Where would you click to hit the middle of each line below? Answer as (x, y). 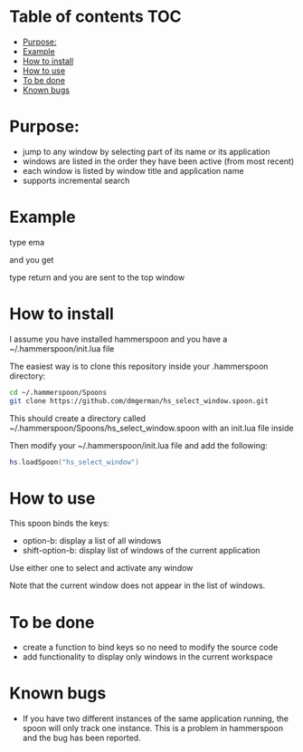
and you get (32, 259)
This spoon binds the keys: (60, 524)
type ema (27, 242)
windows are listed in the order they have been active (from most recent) (158, 161)
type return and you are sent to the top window (97, 277)
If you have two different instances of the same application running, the (156, 718)
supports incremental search (76, 180)
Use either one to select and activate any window (101, 568)
